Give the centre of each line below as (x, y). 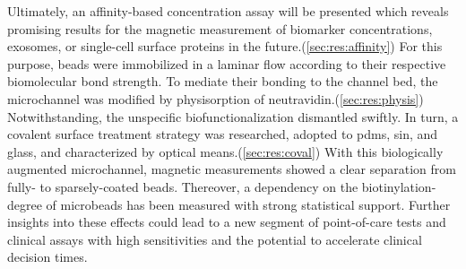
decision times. (47, 257)
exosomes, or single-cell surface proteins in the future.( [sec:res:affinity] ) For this (225, 46)
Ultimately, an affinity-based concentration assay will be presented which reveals (228, 11)
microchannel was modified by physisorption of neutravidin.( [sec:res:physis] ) (216, 98)
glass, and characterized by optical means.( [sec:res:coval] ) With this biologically (225, 151)
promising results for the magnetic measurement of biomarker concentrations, (220, 28)
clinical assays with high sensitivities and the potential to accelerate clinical (215, 239)
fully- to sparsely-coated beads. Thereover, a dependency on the (183, 186)
